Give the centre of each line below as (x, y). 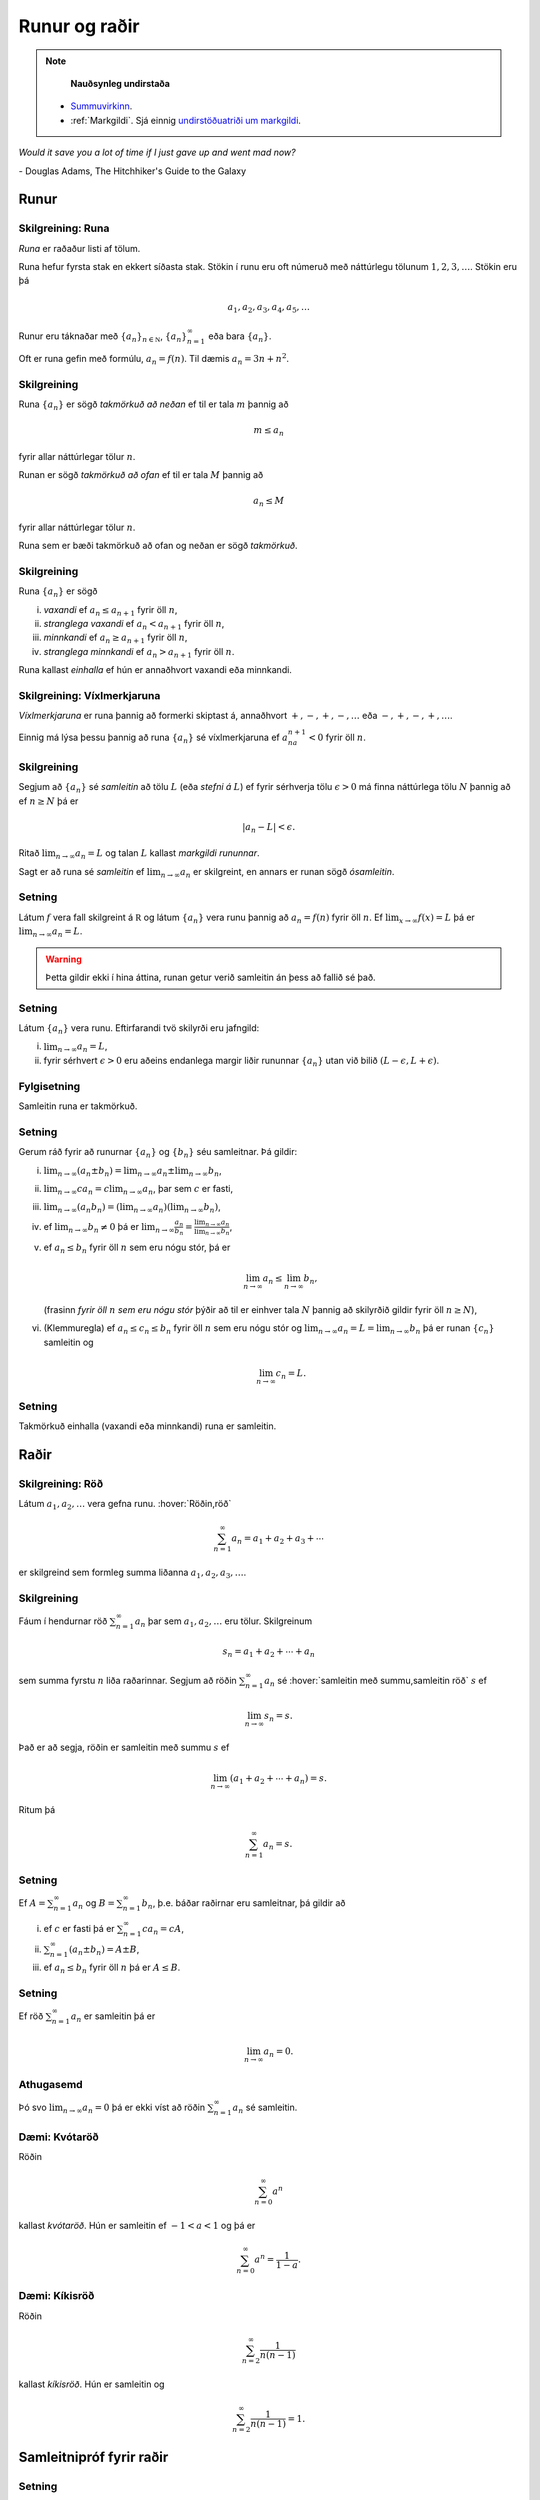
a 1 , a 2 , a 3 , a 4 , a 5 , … (268, 308)
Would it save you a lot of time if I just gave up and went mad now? (157, 152)
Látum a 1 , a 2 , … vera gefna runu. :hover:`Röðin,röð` (125, 1505)
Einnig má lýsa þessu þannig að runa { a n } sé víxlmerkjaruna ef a (153, 738)
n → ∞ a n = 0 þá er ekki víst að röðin (134, 2108)
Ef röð (31, 2016)
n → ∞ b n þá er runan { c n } (442, 1329)
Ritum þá (37, 1809)
